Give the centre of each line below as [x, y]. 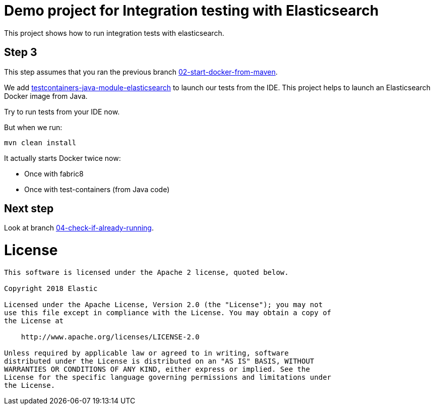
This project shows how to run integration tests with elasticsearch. [114, 33]
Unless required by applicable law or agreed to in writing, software [146, 353]
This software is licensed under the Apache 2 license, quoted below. [146, 272]
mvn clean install [40, 142]
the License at [34, 320]
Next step [29, 209]
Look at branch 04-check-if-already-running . [79, 228]
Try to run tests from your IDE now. [62, 111]
